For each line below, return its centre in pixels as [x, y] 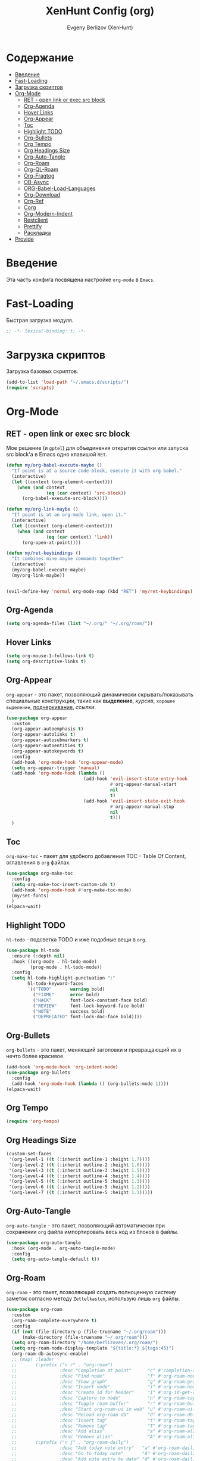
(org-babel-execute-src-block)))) [65, 499]
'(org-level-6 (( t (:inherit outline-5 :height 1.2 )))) [79, 1187]
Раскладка [37, 232]
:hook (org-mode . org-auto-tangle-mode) [64, 1248]
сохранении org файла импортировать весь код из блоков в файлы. [92, 1232]
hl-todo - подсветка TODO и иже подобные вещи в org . [76, 939]
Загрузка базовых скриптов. [42, 371]
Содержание [40, 57]
